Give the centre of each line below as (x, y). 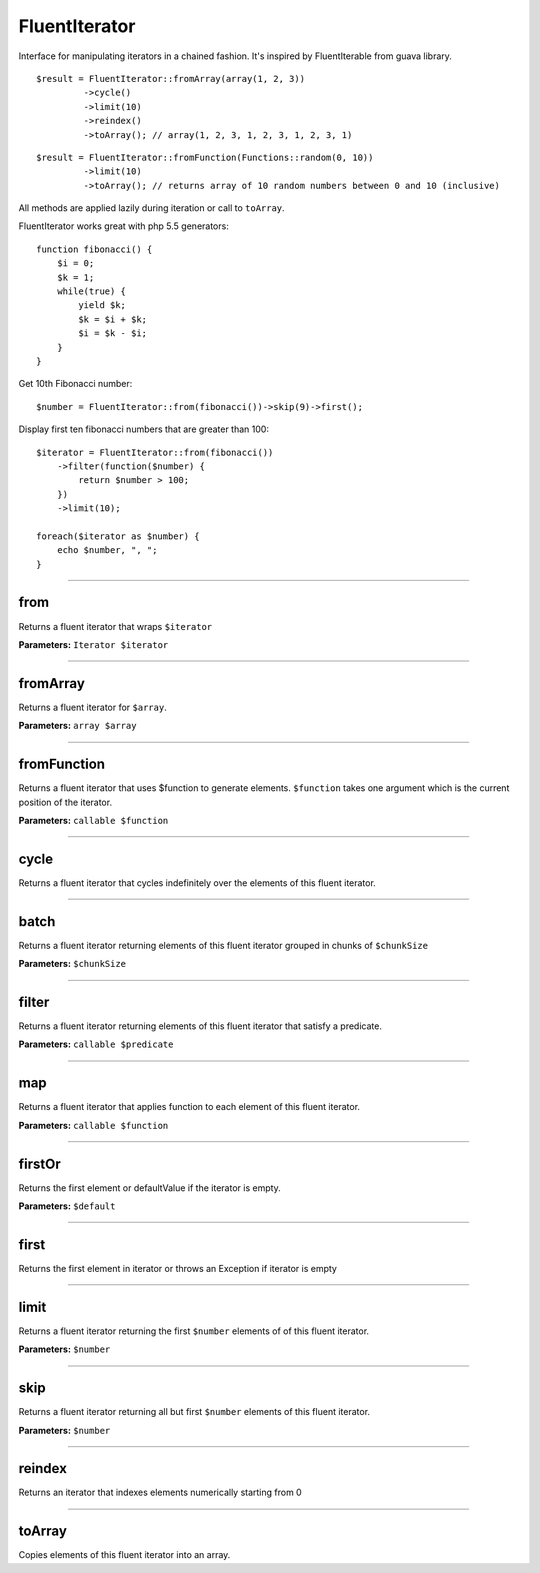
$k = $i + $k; (113, 319)
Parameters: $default (67, 1206)
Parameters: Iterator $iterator (93, 644)
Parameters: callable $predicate (96, 1044)
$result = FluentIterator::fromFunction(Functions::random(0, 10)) (205, 157)
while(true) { (91, 291)
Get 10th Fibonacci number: (75, 384)
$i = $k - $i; (113, 333)
